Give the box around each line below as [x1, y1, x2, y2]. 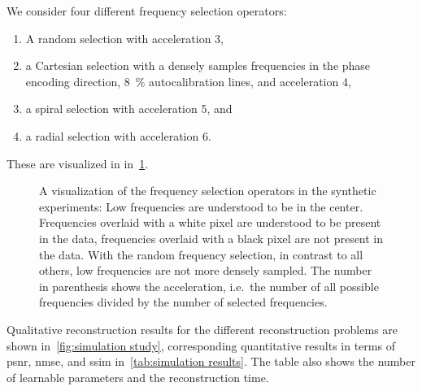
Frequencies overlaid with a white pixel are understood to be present [39, 214, 381, 231]
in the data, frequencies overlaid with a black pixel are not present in [39, 229, 384, 246]
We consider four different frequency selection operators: [7, 2, 287, 19]
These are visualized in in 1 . [7, 154, 149, 172]
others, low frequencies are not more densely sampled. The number [39, 262, 372, 279]
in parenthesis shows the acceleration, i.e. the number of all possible [39, 277, 379, 294]
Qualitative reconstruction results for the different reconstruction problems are [7, 320, 398, 337]
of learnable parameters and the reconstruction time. [7, 368, 269, 385]
